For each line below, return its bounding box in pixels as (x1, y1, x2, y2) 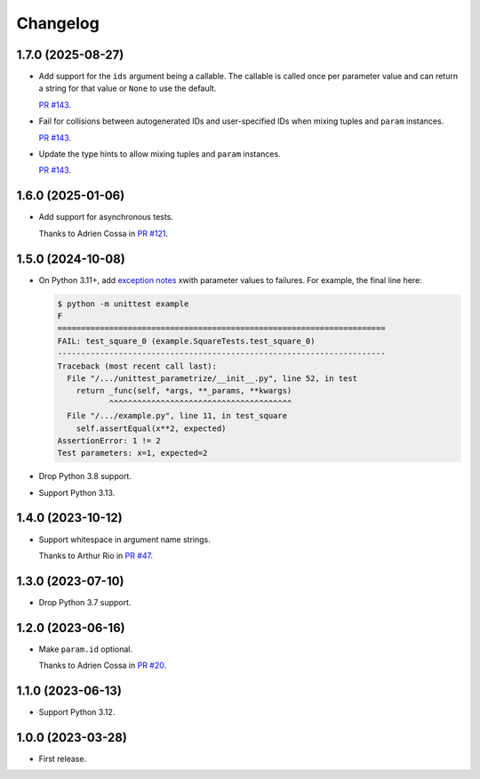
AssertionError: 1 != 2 (57, 435, 162, 445)
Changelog (16, 13, 100, 33)
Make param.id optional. (38, 644, 133, 654)
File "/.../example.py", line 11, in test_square (67, 410, 288, 421)
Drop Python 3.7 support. (38, 596, 132, 607)
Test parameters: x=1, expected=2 (57, 448, 208, 458)
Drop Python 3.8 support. (38, 471, 132, 482)
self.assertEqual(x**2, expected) (76, 423, 227, 434)
